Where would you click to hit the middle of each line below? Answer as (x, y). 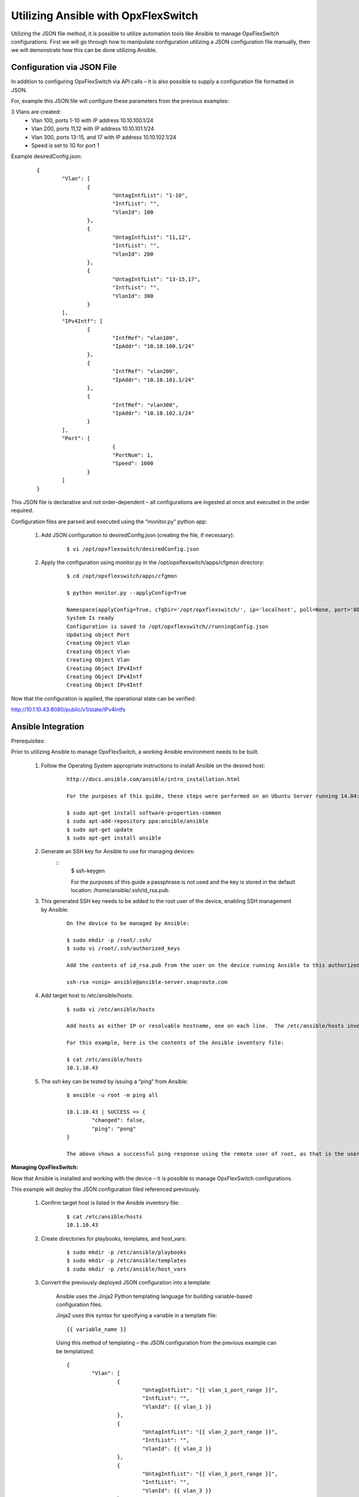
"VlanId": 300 (133, 296)
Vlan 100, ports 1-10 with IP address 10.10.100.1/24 (92, 120)
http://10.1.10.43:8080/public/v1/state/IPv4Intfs (68, 710)
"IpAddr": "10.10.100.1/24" (153, 346)
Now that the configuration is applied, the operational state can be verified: (104, 698)
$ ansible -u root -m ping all (112, 1095)
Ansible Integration (48, 727)
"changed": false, (119, 1120)
